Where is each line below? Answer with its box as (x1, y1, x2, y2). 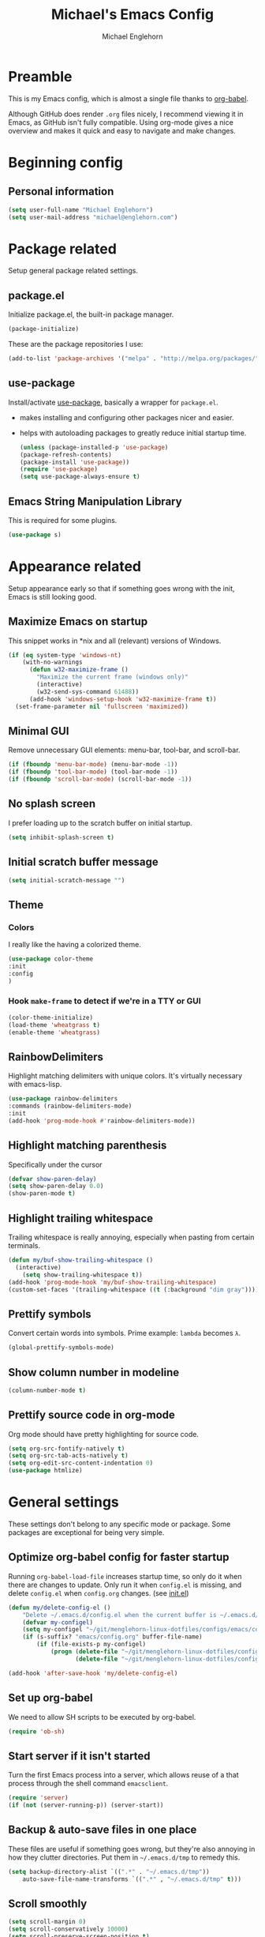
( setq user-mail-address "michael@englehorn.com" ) (8, 213, 178, 221)
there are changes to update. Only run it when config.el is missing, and (8, 1580, 242, 1589)
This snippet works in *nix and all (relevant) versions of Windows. (8, 636, 222, 645)
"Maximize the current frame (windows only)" (36, 673, 189, 681)
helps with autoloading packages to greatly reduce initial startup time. (19, 428, 247, 438)
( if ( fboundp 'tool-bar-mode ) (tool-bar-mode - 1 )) (8, 768, 178, 776)
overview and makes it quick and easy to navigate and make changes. (8, 126, 237, 135)
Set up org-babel (8, 1691, 93, 1705)
